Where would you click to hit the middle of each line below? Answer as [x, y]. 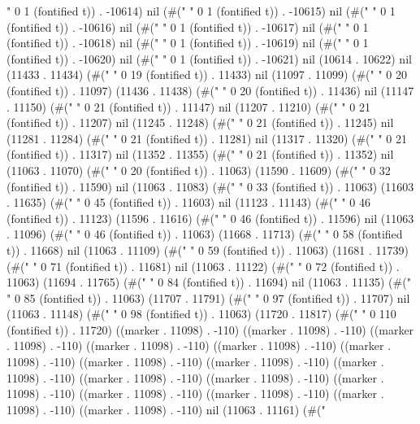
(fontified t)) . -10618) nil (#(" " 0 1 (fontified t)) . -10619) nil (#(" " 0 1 [188, 43]
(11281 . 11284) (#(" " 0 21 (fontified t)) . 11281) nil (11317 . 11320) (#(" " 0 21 [207, 138]
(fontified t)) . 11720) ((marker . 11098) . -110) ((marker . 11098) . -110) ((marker [210, 329]
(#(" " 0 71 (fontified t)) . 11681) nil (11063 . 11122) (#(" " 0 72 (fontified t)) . [203, 266]
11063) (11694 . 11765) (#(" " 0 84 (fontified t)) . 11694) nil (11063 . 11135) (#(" [209, 282]
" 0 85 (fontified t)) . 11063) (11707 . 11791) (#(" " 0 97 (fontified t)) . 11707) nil [208, 297]
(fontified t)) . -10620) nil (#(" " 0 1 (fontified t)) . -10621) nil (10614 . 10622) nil [209, 58]
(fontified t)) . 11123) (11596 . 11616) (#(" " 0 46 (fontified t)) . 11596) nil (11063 [210, 218]
